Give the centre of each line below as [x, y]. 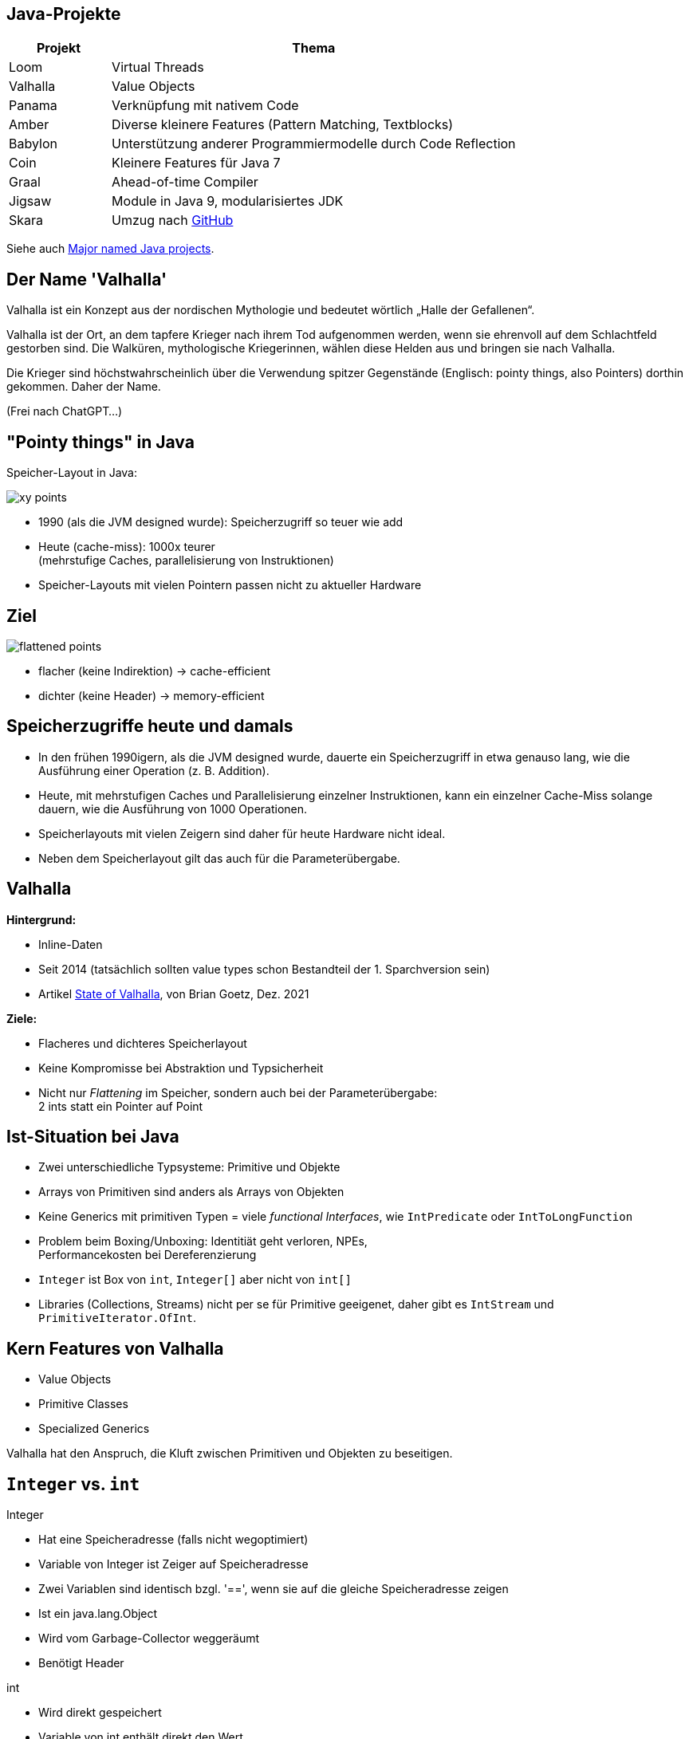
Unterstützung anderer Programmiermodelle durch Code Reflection [314, 144]
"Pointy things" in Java [100, 442]
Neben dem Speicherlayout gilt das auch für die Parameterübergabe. [219, 858]
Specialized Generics [94, 1429]
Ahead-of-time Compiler [185, 182]
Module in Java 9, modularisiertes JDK [228, 201]
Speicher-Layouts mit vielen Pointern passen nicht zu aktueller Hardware [230, 585]
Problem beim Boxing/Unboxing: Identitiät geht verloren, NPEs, [203, 1241]
